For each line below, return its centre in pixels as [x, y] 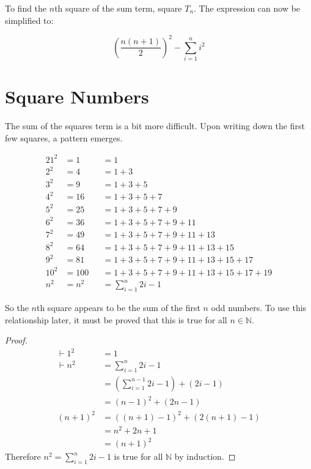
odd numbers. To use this [259, 307]
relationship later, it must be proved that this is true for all [116, 319]
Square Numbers [77, 96]
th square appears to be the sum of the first [118, 307]
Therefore [23, 456]
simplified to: [29, 20]
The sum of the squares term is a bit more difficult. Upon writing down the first [155, 126]
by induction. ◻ [205, 456]
